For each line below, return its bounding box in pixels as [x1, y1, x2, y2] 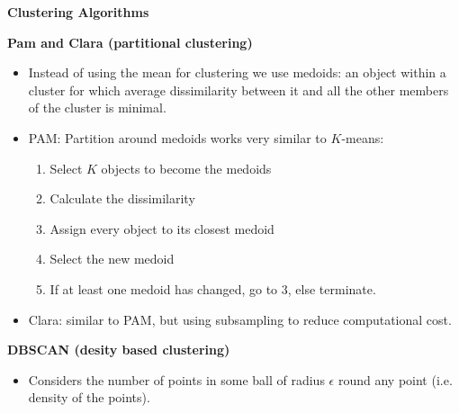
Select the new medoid [49, 249, 175, 268]
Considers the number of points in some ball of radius [28, 370, 325, 389]
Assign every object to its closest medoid [49, 219, 274, 238]
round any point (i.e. [337, 370, 453, 389]
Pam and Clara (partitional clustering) [7, 32, 253, 51]
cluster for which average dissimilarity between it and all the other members [28, 80, 449, 99]
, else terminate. [287, 279, 376, 298]
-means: [341, 128, 384, 147]
